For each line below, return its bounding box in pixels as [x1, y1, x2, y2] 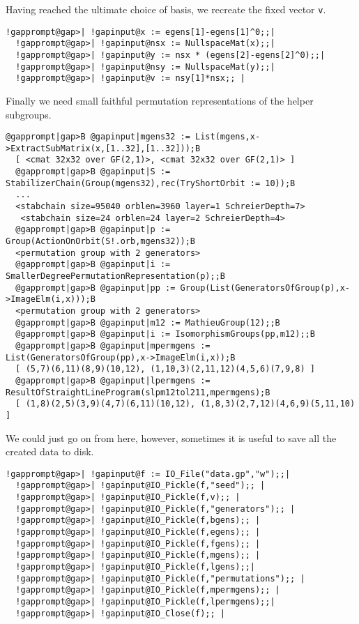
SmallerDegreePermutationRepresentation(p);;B [6, 271, 225, 281]
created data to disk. [6, 444, 94, 459]
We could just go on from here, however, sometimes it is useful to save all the [6, 430, 337, 445]
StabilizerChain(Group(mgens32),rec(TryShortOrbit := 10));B [6, 178, 296, 188]
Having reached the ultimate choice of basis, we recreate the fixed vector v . [6, 2, 326, 16]
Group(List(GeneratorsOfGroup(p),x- [180, 282, 350, 293]
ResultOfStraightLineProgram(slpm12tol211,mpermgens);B [6, 387, 270, 397]
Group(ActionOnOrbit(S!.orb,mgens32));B [6, 236, 196, 247]
